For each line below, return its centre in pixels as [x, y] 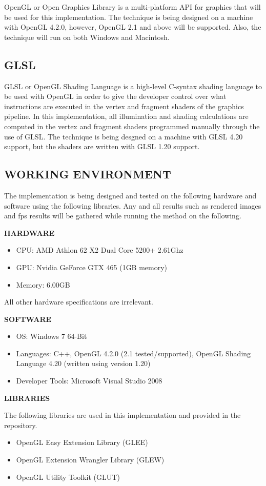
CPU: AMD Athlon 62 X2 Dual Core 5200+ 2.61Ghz [100, 250]
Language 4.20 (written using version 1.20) [83, 363]
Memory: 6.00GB [43, 284]
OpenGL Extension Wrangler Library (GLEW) [90, 460]
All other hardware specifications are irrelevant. [79, 302]
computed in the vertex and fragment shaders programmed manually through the [132, 126]
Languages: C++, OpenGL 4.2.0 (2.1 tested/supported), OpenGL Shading [134, 353]
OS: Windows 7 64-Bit [52, 336]
